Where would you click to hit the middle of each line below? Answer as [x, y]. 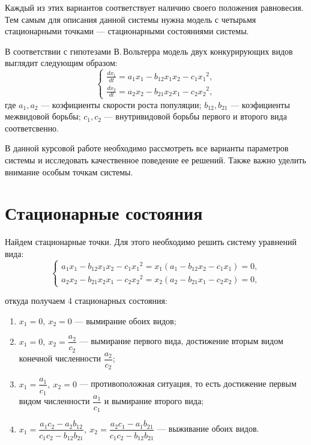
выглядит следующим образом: [61, 63]
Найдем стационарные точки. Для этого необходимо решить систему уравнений [151, 242]
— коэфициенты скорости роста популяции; [121, 104]
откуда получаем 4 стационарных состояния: [86, 301]
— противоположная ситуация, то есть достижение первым [188, 383]
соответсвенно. [32, 128]
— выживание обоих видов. [208, 428]
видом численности [54, 401]
